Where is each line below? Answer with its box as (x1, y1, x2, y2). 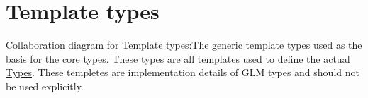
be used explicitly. (6, 78, 84, 93)
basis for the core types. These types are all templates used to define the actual (6, 51, 350, 66)
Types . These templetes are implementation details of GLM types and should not (6, 65, 359, 80)
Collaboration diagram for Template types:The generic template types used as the (6, 37, 362, 52)
